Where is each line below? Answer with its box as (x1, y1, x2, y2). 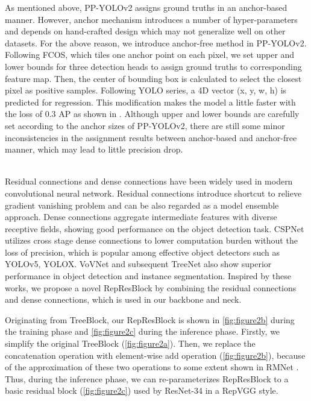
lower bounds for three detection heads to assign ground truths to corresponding (5, 60, 302, 72)
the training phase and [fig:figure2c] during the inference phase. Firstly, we (5, 325, 280, 338)
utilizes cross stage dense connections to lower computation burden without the (5, 234, 298, 247)
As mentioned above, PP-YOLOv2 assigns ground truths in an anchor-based (5, 1, 287, 13)
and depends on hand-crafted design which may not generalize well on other (5, 25, 286, 37)
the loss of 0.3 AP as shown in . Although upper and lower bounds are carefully (5, 107, 300, 120)
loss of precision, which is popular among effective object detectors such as (5, 245, 280, 258)
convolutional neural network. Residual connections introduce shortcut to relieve (5, 186, 302, 199)
